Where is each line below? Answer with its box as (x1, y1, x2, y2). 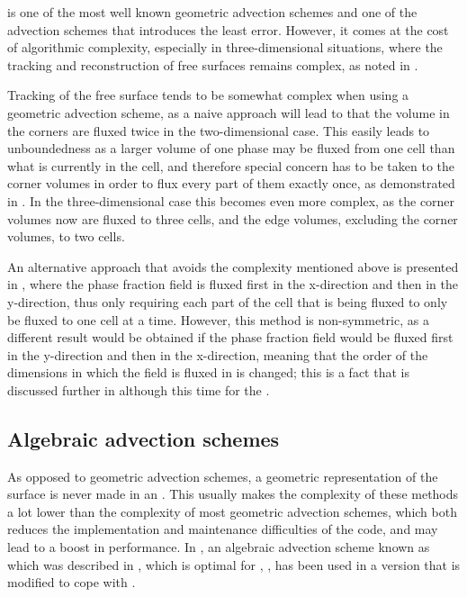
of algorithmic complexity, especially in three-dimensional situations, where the (7, 38, 443, 57)
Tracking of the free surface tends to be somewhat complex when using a (7, 86, 409, 104)
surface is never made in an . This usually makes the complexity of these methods (7, 484, 459, 503)
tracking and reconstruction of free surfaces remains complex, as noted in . (7, 55, 418, 74)
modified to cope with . (7, 573, 136, 592)
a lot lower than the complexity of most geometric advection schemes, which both (7, 502, 457, 520)
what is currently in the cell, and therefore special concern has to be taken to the (7, 156, 455, 175)
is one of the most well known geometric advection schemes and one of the (7, 3, 418, 21)
